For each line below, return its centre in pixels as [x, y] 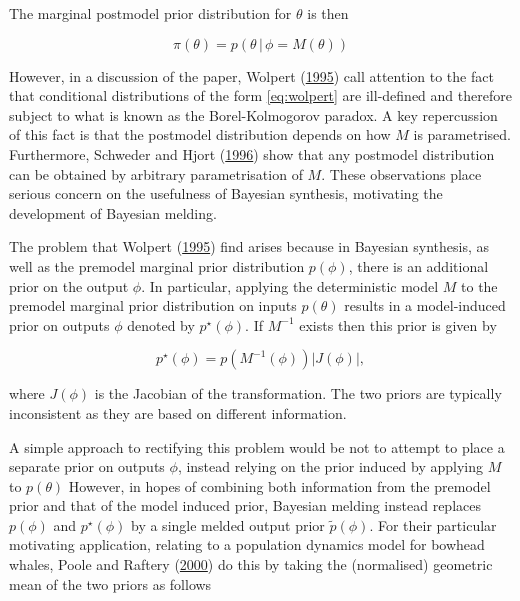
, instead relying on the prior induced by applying [330, 466]
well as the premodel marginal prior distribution [157, 265]
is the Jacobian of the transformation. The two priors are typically [298, 393]
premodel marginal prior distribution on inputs [153, 305]
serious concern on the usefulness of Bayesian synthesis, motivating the [226, 193]
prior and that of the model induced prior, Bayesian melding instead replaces [245, 505]
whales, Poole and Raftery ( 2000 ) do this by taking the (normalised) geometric [251, 564]
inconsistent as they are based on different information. [178, 412]
